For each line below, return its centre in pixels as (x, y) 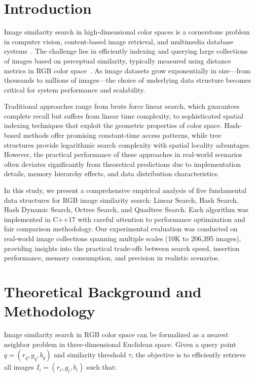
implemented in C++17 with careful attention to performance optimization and (125, 219)
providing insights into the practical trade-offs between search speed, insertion (122, 248)
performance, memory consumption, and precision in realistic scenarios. (112, 258)
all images (19, 367)
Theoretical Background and (103, 291)
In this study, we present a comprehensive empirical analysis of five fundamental (125, 190)
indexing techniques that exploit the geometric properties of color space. (113, 125)
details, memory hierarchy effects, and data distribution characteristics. (112, 173)
